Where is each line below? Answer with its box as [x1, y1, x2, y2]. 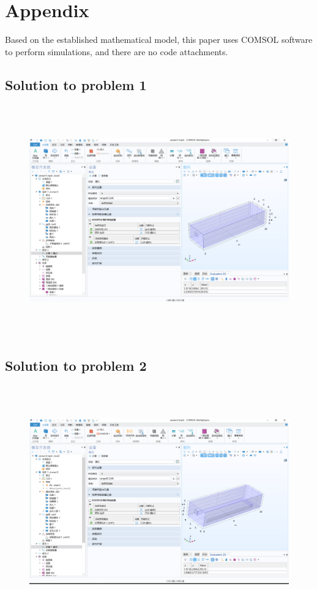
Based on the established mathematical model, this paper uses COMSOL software [5, 33, 313, 46]
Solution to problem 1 [5, 75, 147, 94]
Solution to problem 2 [5, 356, 147, 375]
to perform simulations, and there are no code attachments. [5, 45, 228, 58]
